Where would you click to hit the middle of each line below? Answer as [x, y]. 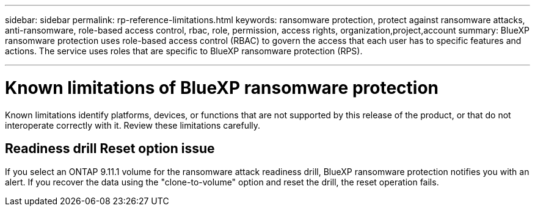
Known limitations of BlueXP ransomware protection [222, 88]
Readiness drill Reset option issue [110, 148]
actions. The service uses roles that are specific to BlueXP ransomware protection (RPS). [184, 51]
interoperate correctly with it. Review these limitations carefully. [133, 125]
